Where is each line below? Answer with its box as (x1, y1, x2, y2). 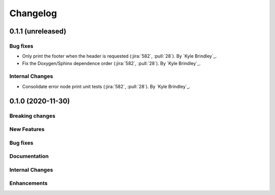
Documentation (9, 153, 49, 160)
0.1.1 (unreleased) (9, 27, 66, 36)
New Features (9, 126, 45, 133)
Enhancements (9, 180, 48, 187)
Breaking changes (9, 112, 56, 119)
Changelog (9, 8, 57, 19)
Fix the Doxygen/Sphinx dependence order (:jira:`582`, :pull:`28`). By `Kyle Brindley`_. (22, 60, 201, 66)
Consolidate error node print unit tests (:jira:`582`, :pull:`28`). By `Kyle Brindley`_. (22, 83, 190, 89)
